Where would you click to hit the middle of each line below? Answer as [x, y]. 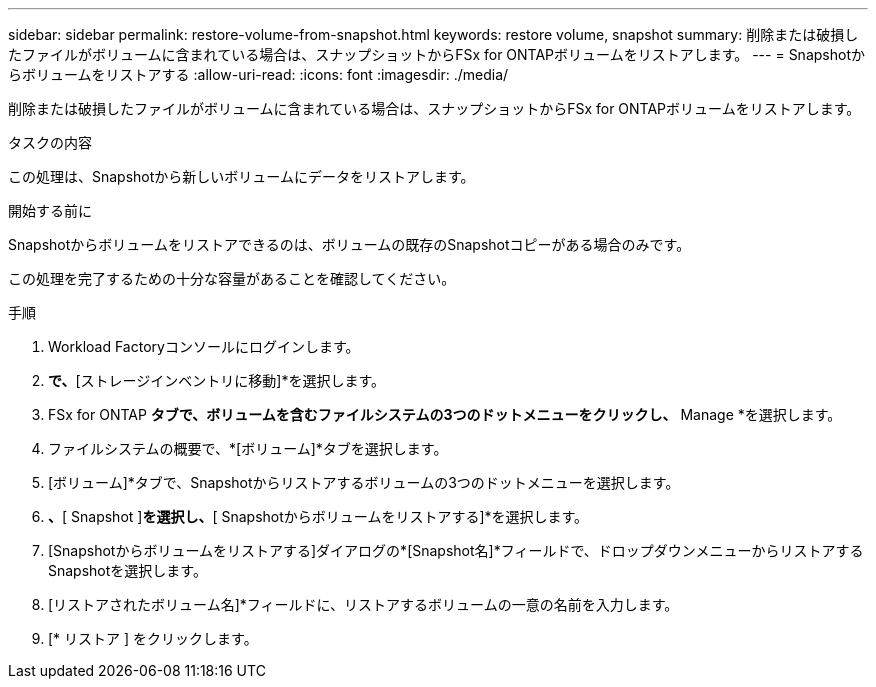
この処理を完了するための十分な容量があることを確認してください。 [232, 278]
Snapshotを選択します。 [127, 570]
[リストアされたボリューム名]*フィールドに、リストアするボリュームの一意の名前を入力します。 [363, 604]
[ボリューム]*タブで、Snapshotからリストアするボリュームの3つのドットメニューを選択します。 [364, 482]
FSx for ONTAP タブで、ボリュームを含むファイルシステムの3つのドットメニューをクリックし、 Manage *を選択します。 [445, 414]
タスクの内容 [50, 142]
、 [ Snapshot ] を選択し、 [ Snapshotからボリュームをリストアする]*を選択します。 [318, 516]
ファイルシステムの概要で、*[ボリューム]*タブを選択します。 [248, 448]
